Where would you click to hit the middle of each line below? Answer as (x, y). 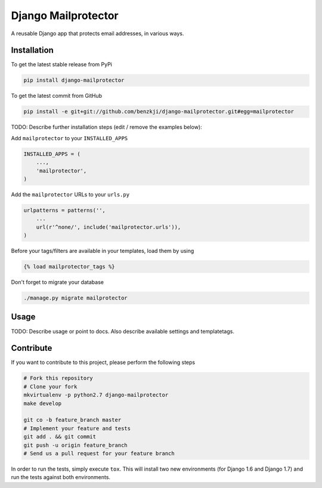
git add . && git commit (60, 437)
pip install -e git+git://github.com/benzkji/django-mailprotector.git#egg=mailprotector (159, 112)
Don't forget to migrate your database (58, 282)
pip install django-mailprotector (74, 80)
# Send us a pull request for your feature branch (99, 453)
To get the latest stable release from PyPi (62, 64)
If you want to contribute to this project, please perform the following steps (103, 362)
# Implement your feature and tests (77, 428)
